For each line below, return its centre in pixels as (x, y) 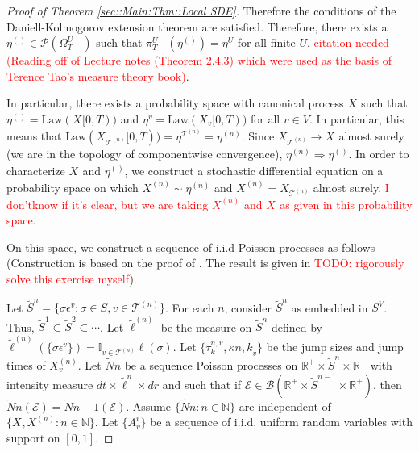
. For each (189, 307)
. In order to (379, 154)
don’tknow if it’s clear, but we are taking (108, 204)
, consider (248, 307)
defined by (297, 326)
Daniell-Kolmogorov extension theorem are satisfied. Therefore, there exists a (197, 26)
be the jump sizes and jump (335, 346)
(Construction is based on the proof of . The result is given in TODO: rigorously (205, 263)
